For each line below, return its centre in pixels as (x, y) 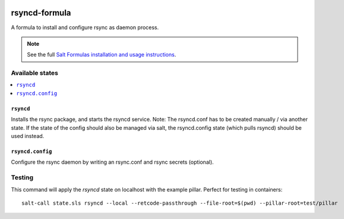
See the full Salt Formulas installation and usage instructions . (102, 55)
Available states (35, 73)
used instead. (28, 136)
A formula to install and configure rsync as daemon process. (85, 27)
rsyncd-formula (41, 13)
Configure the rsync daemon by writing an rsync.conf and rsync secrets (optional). (112, 162)
